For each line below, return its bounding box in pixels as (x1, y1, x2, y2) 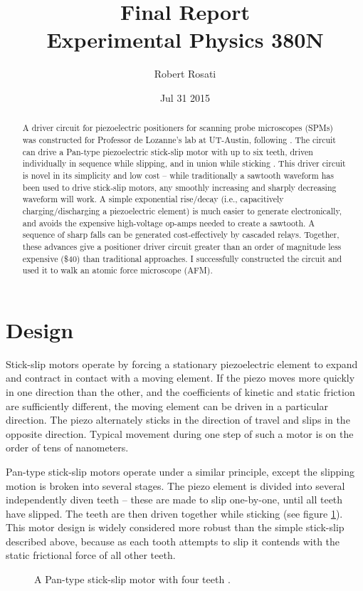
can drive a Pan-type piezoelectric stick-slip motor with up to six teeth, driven (22, 145, 313, 157)
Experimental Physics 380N (46, 25, 324, 54)
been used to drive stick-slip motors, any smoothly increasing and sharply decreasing (22, 181, 337, 193)
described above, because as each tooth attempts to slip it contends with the (6, 533, 340, 548)
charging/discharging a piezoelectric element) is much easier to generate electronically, (22, 204, 342, 216)
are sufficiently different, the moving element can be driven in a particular (6, 398, 328, 413)
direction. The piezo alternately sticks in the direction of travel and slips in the (6, 412, 350, 427)
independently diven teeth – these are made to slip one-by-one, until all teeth (6, 492, 343, 507)
